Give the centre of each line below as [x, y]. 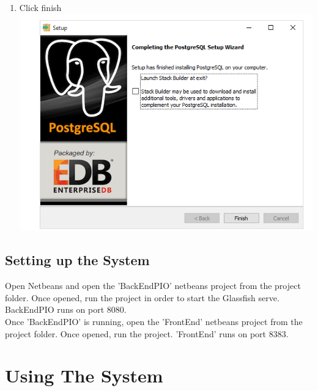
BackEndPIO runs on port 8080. [66, 309]
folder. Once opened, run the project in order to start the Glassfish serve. [142, 297]
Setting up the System [77, 260]
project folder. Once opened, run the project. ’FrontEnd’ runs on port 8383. [147, 333]
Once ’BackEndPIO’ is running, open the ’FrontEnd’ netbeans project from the [154, 321]
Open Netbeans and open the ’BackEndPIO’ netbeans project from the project [153, 286]
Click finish [40, 7]
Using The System [84, 375]
